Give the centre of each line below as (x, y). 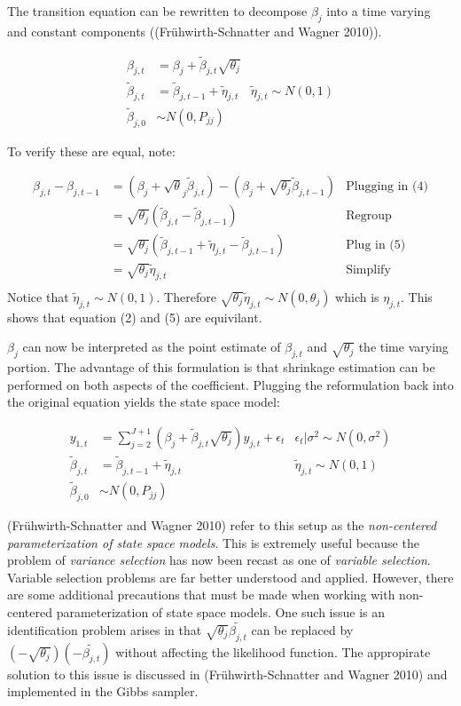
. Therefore (186, 296)
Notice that (38, 296)
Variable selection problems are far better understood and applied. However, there (230, 577)
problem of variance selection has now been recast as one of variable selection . (219, 560)
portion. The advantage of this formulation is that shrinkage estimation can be (221, 367)
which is (357, 296)
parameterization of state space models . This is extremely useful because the (213, 542)
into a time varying (379, 11)
